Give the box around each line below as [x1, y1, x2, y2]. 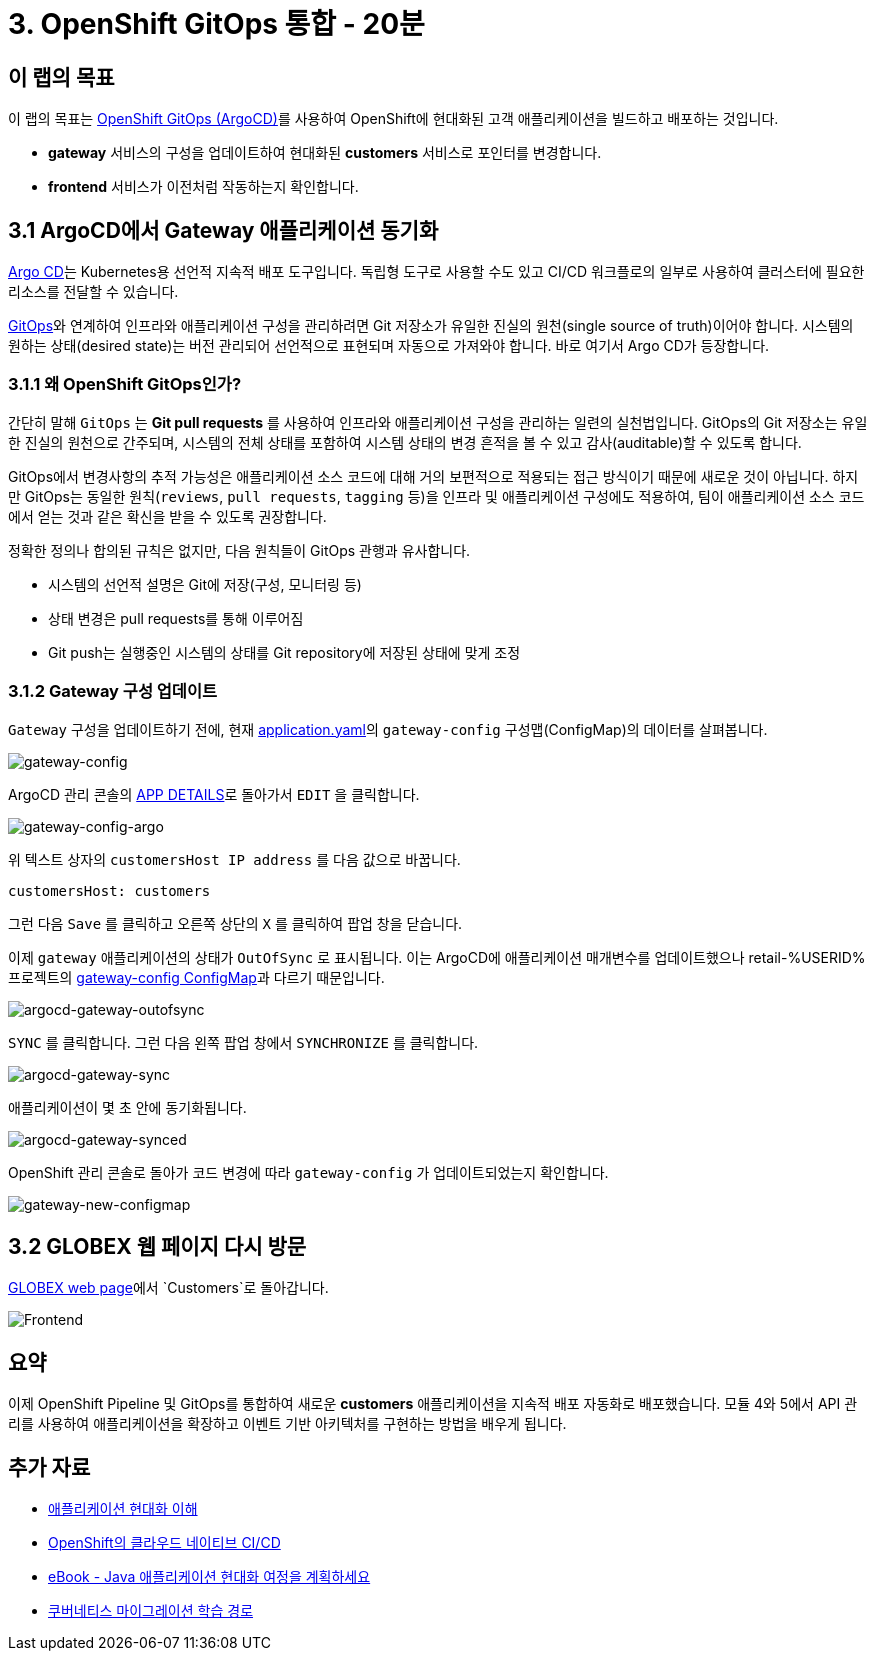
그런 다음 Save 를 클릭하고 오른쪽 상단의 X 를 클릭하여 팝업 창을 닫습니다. [8, 914, 463, 932]
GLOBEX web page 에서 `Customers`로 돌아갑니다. [8, 1279, 329, 1297]
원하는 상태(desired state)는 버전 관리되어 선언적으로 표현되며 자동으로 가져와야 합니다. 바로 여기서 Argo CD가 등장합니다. [8, 337, 770, 355]
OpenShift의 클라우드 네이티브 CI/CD [48, 1534, 281, 1552]
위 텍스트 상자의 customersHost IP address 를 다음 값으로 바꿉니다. [8, 850, 461, 868]
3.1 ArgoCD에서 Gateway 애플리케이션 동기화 [8, 217, 439, 243]
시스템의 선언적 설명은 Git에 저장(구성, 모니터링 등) [48, 575, 362, 593]
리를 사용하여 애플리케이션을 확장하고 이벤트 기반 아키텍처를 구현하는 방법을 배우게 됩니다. [8, 1415, 567, 1433]
